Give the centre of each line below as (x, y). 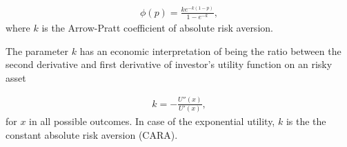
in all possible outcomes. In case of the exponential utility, (152, 121)
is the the (306, 121)
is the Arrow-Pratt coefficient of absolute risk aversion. (157, 27)
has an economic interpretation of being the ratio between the (210, 50)
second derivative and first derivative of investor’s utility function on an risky (169, 64)
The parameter (37, 50)
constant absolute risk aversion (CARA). (92, 134)
